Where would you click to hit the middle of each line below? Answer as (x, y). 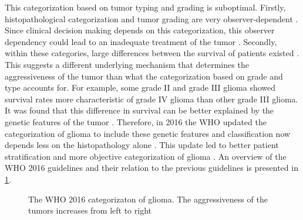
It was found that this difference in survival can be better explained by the (139, 110)
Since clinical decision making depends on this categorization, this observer (140, 30)
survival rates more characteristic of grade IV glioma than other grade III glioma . (151, 99)
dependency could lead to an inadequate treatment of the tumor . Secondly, (141, 41)
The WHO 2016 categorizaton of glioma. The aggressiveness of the (148, 199)
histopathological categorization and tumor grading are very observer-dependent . (151, 18)
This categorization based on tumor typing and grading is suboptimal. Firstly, (145, 7)
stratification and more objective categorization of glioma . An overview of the (146, 156)
